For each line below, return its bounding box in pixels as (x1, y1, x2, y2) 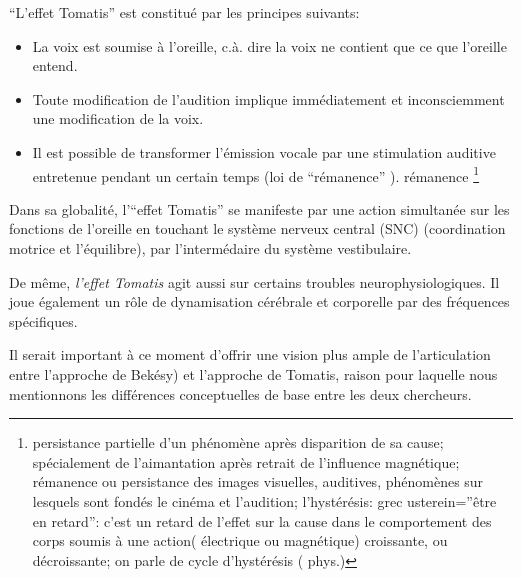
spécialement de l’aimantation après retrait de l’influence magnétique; (32, 451, 460, 472)
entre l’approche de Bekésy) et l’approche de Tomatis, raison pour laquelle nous (9, 363, 498, 384)
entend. (32, 55, 78, 76)
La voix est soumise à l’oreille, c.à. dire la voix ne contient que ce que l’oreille (32, 35, 507, 56)
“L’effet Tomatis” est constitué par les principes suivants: (9, 2, 360, 22)
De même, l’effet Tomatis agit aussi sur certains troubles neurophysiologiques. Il (9, 271, 500, 292)
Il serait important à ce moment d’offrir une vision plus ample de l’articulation (9, 344, 491, 365)
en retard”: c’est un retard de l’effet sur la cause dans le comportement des (32, 510, 492, 531)
